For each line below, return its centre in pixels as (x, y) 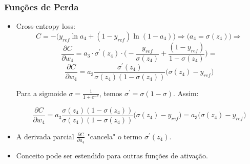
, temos (111, 93)
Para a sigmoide (41, 93)
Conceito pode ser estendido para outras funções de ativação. (112, 155)
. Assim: (186, 93)
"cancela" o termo (115, 136)
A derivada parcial (45, 136)
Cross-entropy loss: (46, 26)
